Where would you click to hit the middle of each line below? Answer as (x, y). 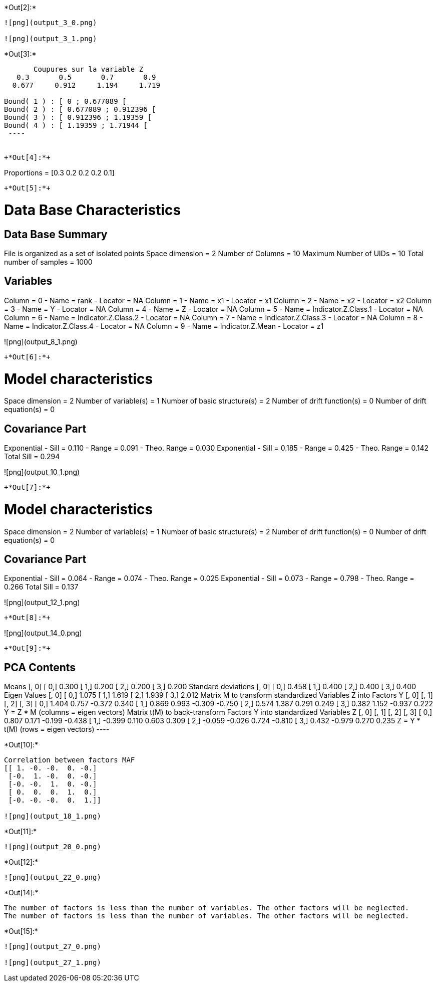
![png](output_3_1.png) (51, 39)
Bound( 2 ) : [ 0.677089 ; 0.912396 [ (80, 109)
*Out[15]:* (21, 931)
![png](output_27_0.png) (53, 947)
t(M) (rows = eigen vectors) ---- (57, 729)
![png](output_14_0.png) (43, 633)
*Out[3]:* (20, 54)
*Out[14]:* (21, 893)
